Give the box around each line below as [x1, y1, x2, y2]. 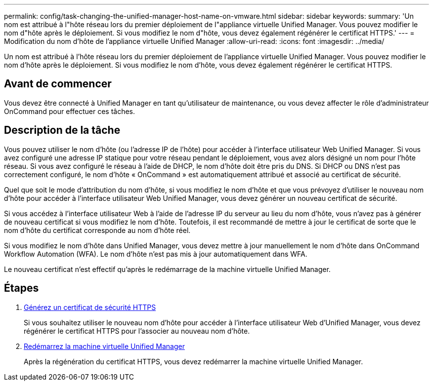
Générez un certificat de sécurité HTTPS [24, 303, 156, 311]
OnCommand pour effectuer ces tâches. [4, 107, 135, 115]
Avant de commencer [4, 77, 112, 90]
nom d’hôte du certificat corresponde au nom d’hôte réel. [4, 226, 191, 234]
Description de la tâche [4, 124, 121, 137]
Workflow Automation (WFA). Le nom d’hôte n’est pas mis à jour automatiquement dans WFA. [4, 249, 307, 258]
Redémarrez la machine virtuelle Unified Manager [24, 342, 185, 350]
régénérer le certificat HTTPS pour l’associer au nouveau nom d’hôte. [24, 326, 250, 335]
